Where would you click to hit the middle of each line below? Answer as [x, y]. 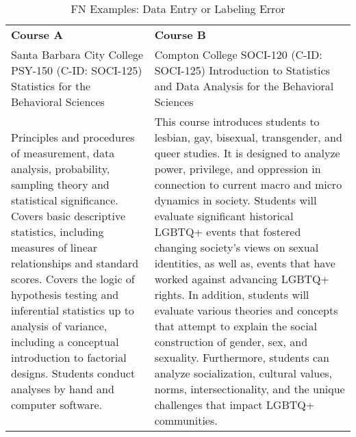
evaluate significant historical [224, 216]
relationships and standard [75, 263]
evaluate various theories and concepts [246, 310]
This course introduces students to [237, 121]
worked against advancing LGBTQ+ [242, 279]
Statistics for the [51, 86]
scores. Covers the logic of [73, 279]
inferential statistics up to [73, 310]
